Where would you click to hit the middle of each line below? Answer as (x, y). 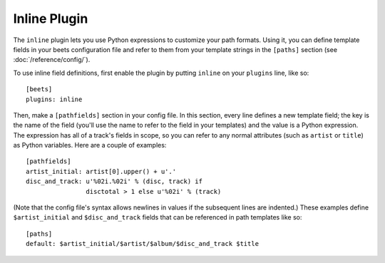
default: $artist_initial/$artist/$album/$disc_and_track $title (143, 244)
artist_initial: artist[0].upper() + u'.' (101, 171)
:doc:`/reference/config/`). (52, 60)
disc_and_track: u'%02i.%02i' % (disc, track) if (114, 181)
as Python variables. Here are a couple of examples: (90, 145)
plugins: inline (54, 99)
